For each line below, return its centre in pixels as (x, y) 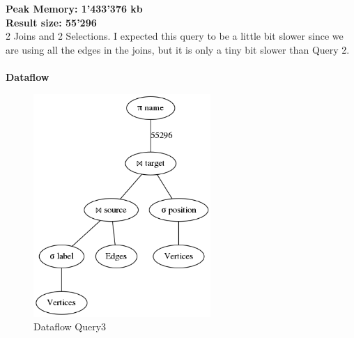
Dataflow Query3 (70, 327)
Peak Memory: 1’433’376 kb (74, 8)
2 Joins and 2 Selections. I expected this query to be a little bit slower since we (175, 36)
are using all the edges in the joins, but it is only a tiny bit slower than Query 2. (178, 49)
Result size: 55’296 (51, 22)
